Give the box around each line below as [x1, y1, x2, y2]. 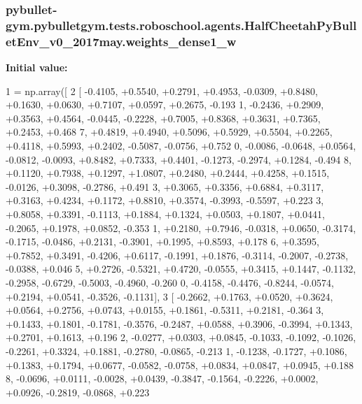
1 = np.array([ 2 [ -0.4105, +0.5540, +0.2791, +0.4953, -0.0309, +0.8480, [6, 83, 318, 98]
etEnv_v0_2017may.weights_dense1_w [6, 32, 237, 50]
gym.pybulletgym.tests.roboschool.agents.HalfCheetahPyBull [6, 16, 357, 34]
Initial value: [6, 60, 68, 75]
